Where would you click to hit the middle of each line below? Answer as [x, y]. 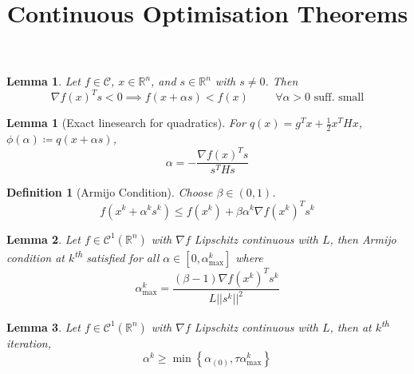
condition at [35, 258]
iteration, [29, 342]
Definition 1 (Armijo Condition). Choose [110, 192]
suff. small [339, 98]
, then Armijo [363, 239]
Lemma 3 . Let [43, 326]
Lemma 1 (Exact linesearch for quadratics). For [126, 123]
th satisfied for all [117, 257]
